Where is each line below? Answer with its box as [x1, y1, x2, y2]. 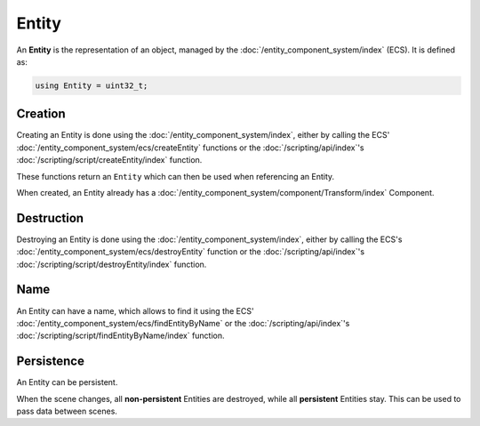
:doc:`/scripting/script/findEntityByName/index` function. [16, 330, 226, 342]
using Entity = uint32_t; [35, 80, 148, 91]
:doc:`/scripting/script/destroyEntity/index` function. [16, 259, 207, 269]
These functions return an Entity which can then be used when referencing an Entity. [16, 171, 335, 181]
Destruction [16, 210, 84, 226]
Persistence [16, 354, 84, 369]
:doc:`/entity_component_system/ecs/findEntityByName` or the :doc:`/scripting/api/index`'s [16, 317, 350, 328]
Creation [16, 107, 66, 122]
